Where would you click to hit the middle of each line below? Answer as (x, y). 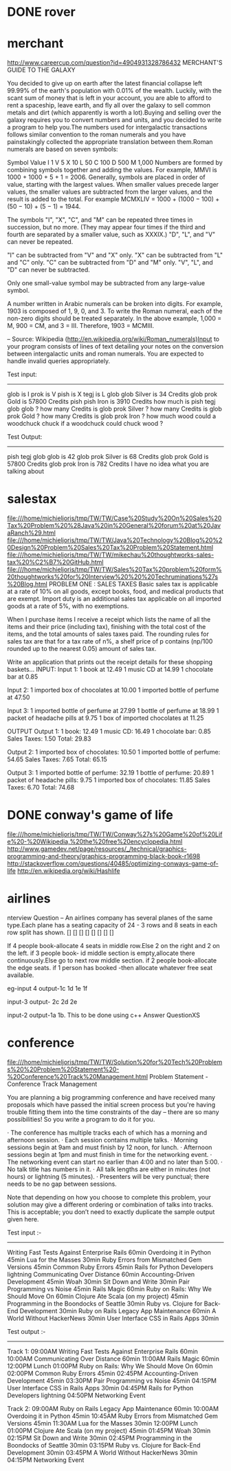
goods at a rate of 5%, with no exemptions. (68, 606)
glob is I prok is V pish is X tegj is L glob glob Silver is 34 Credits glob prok (112, 394)
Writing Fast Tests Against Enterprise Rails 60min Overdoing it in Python (109, 1252)
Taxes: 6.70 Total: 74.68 (41, 788)
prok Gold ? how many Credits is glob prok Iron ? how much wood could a (112, 416)
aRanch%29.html (32, 533)
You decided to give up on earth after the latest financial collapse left (105, 83)
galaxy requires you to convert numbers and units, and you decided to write (114, 120)
